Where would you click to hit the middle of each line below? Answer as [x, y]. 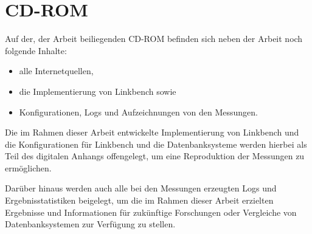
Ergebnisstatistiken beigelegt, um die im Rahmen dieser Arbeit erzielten [139, 200]
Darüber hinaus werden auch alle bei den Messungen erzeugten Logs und [141, 188]
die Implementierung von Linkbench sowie [98, 91]
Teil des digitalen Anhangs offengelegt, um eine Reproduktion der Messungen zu [155, 156]
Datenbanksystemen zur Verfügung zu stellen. [90, 224]
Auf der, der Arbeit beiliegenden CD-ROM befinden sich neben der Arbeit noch [154, 39]
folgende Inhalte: [36, 50]
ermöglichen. [28, 167]
